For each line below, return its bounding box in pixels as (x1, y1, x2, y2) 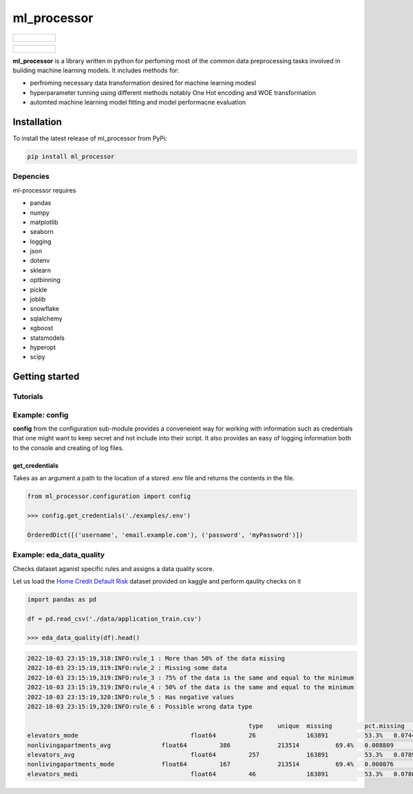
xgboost (30, 324, 54, 332)
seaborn (30, 228, 54, 236)
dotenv (30, 257, 50, 265)
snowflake (30, 305, 60, 313)
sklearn (30, 266, 52, 275)
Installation (12, 116, 62, 127)
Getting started (12, 371, 80, 383)
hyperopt (30, 343, 56, 351)
